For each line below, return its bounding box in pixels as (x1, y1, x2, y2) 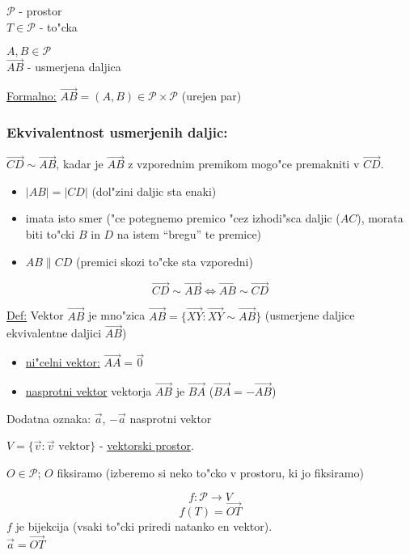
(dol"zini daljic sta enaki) (91, 182, 217, 199)
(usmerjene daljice (264, 307, 355, 324)
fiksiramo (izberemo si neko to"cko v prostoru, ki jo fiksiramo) (57, 464, 364, 481)
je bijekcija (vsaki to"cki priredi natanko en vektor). (15, 517, 273, 534)
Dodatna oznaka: (6, 409, 91, 426)
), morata (357, 210, 404, 227)
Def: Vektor (6, 307, 64, 324)
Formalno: (6, 87, 57, 104)
